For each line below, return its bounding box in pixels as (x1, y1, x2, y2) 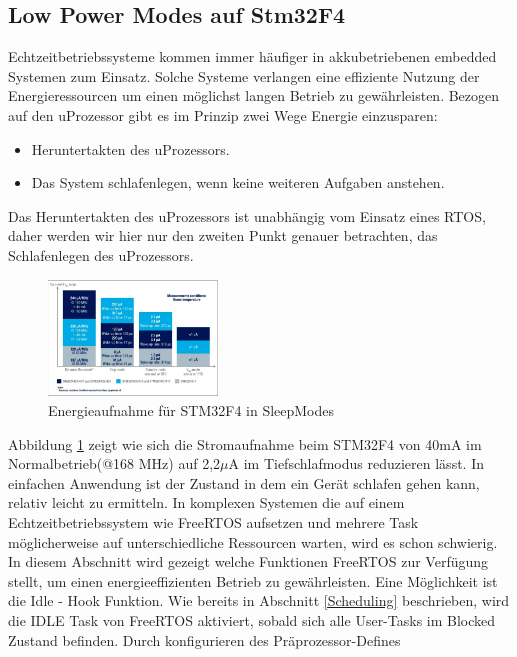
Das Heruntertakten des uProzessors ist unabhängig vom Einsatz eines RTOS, (8, 205, 486, 226)
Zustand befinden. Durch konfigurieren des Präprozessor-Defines (8, 629, 401, 650)
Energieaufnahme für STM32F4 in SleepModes (48, 399, 335, 420)
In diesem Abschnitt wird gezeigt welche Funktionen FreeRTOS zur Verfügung (8, 551, 489, 572)
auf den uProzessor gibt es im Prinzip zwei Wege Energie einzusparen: (8, 104, 438, 125)
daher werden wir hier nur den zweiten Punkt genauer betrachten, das (8, 225, 438, 246)
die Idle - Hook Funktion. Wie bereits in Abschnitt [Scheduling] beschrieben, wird (8, 590, 510, 611)
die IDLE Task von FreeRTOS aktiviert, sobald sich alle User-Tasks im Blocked (8, 609, 496, 630)
